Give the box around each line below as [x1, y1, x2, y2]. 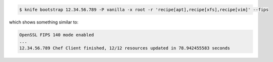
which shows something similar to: [9, 19, 78, 25]
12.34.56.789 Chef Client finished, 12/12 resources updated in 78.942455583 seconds [19, 46, 230, 51]
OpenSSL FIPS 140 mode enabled [19, 32, 95, 37]
